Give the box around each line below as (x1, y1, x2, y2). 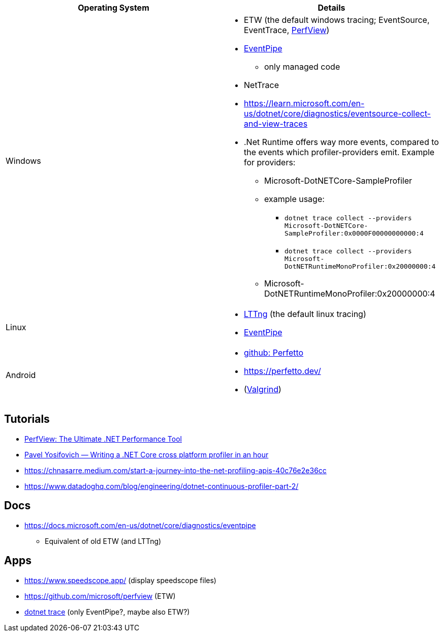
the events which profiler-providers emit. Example (244, 147, 435, 157)
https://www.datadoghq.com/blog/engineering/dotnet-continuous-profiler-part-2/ (24, 481, 299, 490)
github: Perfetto (244, 348, 304, 358)
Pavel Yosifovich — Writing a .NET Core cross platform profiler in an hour (24, 450, 269, 459)
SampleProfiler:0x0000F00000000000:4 (284, 229, 424, 237)
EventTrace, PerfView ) (244, 25, 330, 35)
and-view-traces (244, 119, 308, 129)
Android (6, 370, 36, 380)
